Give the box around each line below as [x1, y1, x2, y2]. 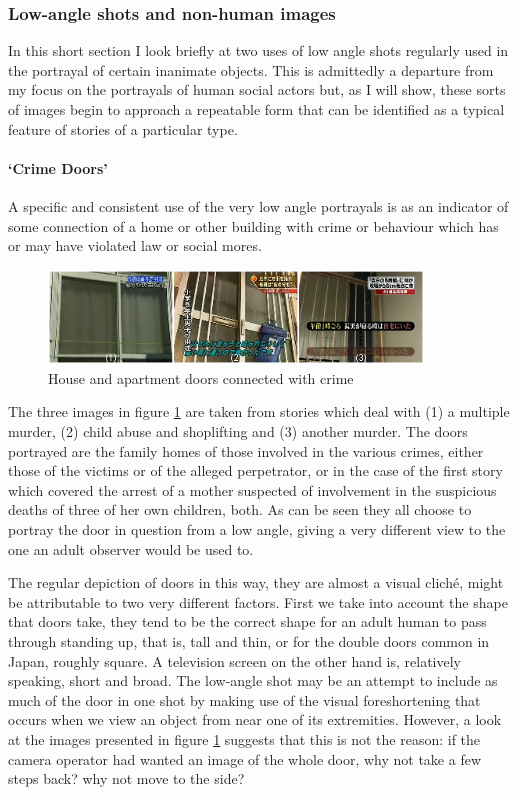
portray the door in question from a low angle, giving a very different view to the [8, 519, 506, 539]
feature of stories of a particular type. [8, 118, 238, 139]
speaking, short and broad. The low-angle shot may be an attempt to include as [8, 670, 498, 691]
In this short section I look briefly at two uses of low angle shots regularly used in [8, 40, 509, 61]
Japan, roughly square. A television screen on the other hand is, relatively [8, 650, 461, 671]
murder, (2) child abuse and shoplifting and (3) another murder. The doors [8, 421, 468, 442]
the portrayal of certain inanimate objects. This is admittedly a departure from [8, 59, 494, 80]
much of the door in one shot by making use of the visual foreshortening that [8, 689, 481, 710]
